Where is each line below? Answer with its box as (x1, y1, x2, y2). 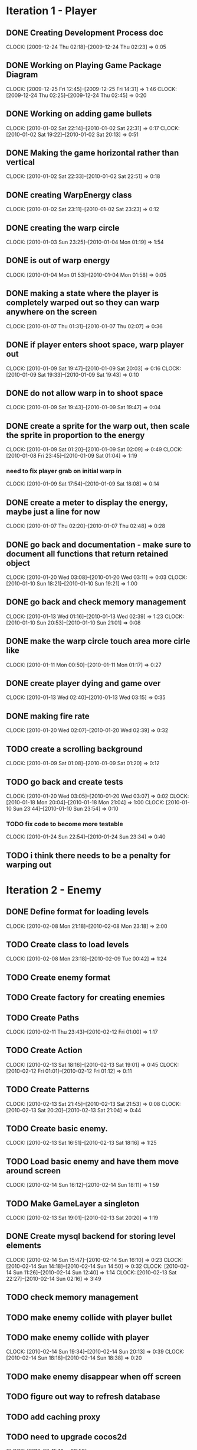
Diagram (6, 70, 38, 80)
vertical (6, 157, 35, 167)
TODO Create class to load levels (6, 940, 129, 950)
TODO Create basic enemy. (6, 1124, 108, 1134)
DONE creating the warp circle (6, 223, 120, 233)
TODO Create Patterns (6, 1085, 90, 1095)
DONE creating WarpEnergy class (6, 190, 132, 200)
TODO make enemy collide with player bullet (6, 1312, 173, 1322)
